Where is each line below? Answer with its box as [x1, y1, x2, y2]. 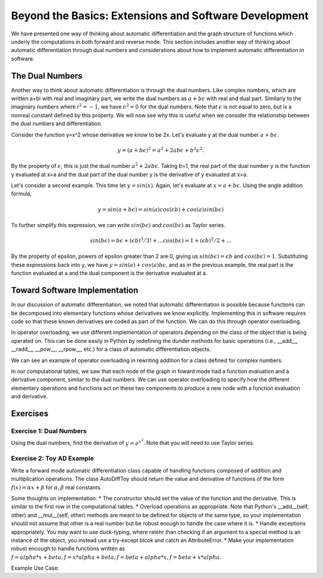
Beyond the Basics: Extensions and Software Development [11, 9, 309, 22]
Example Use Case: [11, 564, 59, 572]
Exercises [11, 408, 49, 419]
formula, [11, 190, 32, 197]
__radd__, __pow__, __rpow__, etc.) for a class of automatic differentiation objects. [11, 345, 212, 353]
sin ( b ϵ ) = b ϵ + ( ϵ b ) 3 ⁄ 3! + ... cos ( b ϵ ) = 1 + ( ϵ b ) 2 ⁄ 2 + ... [90, 236, 231, 244]
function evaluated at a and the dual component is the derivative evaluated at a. [11, 270, 208, 277]
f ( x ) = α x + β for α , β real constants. [11, 483, 102, 491]
